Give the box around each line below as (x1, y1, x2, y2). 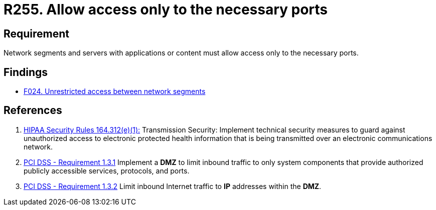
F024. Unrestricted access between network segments (24, 87, 206, 96)
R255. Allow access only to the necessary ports (4, 1, 328, 18)
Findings (4, 65, 48, 78)
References (4, 104, 62, 117)
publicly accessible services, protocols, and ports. (24, 166, 190, 175)
